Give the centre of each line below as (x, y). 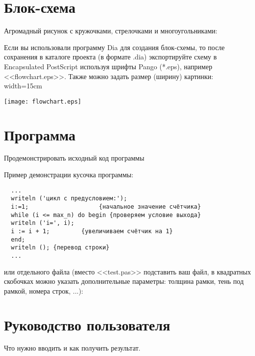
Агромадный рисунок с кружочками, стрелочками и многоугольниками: (111, 31)
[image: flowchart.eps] (43, 101)
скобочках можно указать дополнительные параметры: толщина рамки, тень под (124, 281)
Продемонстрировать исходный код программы (74, 158)
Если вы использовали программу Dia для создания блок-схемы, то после (114, 47)
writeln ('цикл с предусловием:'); (69, 199)
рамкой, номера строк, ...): (44, 290)
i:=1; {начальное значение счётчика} (106, 206)
